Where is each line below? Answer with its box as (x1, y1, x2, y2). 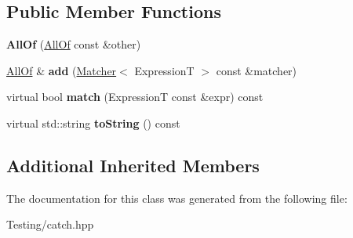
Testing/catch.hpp (6, 216, 94, 233)
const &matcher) (216, 62, 297, 78)
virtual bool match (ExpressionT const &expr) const (6, 88, 264, 105)
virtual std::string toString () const (6, 114, 180, 131)
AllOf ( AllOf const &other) (6, 36, 141, 52)
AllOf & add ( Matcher (6, 62, 117, 78)
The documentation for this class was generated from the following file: (6, 189, 348, 206)
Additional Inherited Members (6, 153, 260, 177)
